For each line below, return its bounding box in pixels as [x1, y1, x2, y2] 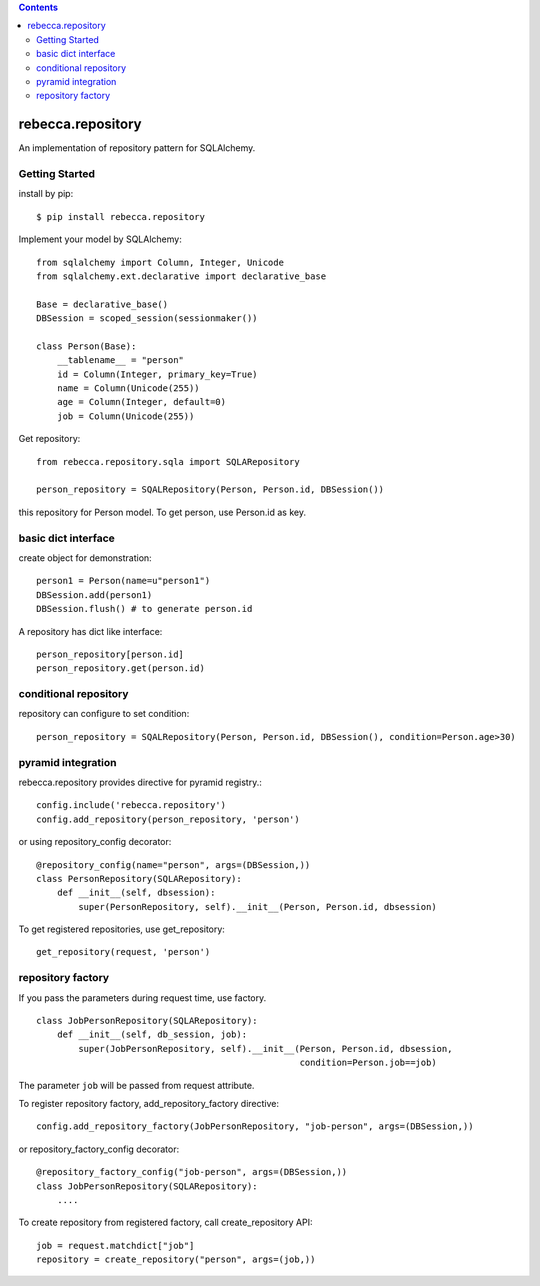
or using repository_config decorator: [18, 836, 172, 848]
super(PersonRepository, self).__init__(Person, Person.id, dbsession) [78, 901, 437, 912]
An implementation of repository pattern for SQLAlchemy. [18, 142, 256, 154]
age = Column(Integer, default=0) [56, 396, 227, 408]
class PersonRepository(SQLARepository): [36, 873, 242, 884]
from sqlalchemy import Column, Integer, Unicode [36, 256, 285, 268]
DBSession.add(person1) [36, 589, 153, 600]
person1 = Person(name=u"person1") [36, 575, 211, 587]
